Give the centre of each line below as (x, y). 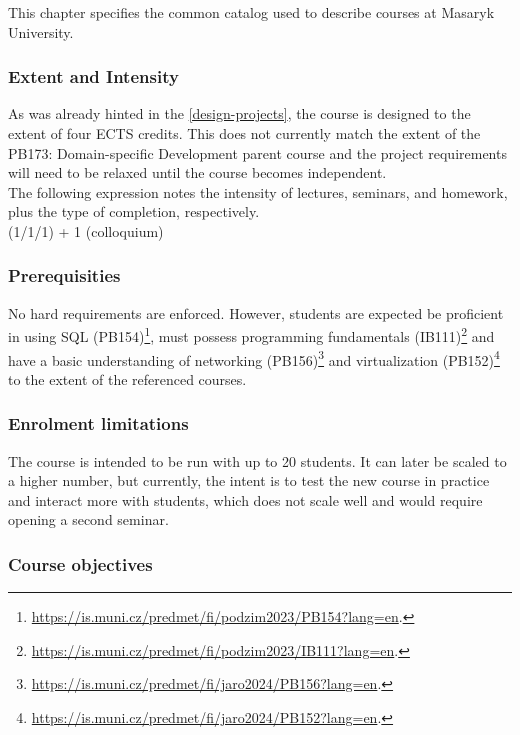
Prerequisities (64, 275)
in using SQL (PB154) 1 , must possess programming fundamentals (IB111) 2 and (251, 335)
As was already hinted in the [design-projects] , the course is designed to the (239, 113)
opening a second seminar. (88, 519)
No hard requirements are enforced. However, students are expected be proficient (256, 312)
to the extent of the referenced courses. (127, 378)
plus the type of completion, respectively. (134, 211)
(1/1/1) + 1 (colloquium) (86, 230)
